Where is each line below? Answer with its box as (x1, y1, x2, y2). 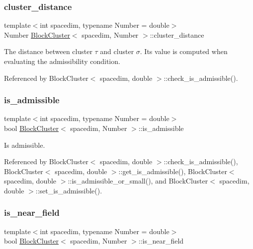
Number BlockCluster (4, 29, 70, 40)
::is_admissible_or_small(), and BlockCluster (68, 176, 208, 186)
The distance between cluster (4, 46, 92, 57)
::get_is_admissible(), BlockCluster (118, 166, 227, 176)
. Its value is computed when (140, 46, 228, 57)
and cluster (100, 46, 134, 57)
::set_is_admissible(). (35, 185, 102, 195)
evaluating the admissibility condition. (4, 56, 120, 66)
